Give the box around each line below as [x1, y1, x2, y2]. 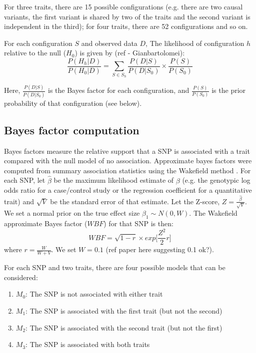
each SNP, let [4, 175, 45, 185]
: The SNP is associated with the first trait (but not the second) [25, 305, 222, 316]
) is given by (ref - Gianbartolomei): [74, 47, 185, 58]
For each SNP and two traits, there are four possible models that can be [4, 262, 225, 273]
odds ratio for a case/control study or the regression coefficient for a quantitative [4, 185, 252, 195]
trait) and [4, 196, 34, 206]
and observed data [81, 37, 137, 48]
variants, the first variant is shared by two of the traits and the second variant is [4, 11, 250, 21]
